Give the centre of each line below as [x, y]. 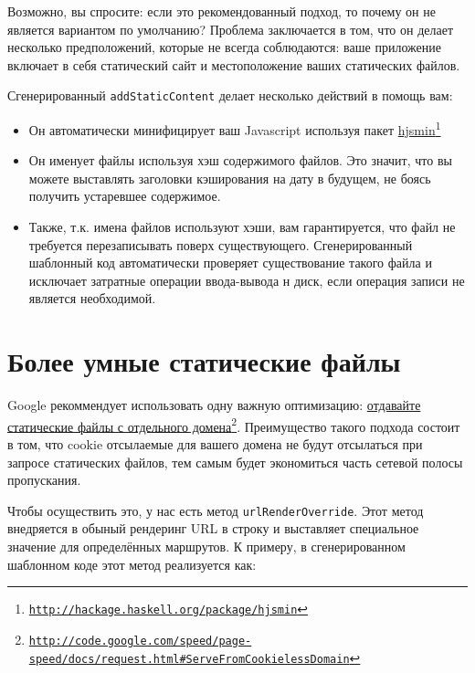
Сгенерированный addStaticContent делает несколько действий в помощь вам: [230, 95]
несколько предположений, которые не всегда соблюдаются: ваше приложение [224, 47]
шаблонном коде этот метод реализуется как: [132, 564]
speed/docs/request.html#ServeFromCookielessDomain [189, 659]
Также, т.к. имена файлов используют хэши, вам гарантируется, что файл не [242, 227]
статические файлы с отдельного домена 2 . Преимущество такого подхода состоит [234, 425]
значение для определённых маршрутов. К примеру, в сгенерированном [206, 547]
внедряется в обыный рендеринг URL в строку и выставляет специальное [213, 528]
